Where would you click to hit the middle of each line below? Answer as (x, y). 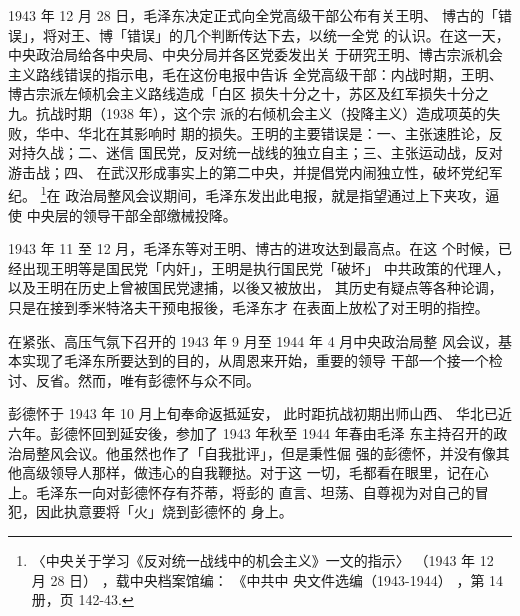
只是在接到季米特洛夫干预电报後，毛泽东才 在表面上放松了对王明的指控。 (248, 306)
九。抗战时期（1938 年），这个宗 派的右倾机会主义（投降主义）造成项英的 (247, 112)
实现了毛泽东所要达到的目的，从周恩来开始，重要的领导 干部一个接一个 (255, 360)
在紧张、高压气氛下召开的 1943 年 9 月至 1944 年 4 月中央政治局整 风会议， (253, 340)
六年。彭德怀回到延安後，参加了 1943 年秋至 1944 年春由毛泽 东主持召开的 (251, 432)
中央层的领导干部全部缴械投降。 (131, 214)
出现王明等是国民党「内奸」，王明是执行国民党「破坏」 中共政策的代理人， (265, 267)
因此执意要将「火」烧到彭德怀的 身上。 (164, 511)
